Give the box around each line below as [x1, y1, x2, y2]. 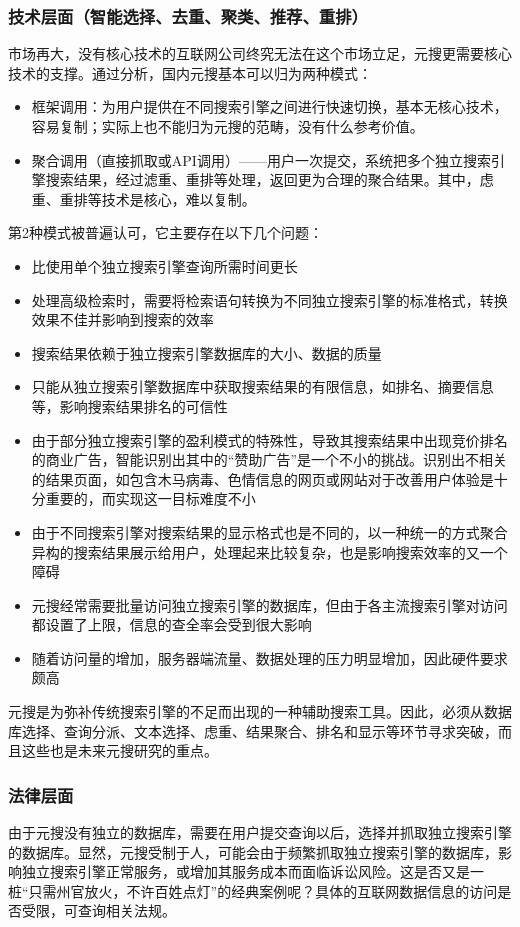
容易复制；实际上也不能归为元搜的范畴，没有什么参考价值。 [31, 116, 424, 136]
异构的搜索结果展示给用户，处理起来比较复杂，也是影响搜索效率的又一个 [31, 541, 508, 562]
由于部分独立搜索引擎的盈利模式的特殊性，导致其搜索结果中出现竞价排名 [31, 429, 508, 450]
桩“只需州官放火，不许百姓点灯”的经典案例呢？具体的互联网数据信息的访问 [8, 880, 498, 901]
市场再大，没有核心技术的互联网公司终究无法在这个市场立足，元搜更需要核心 [8, 43, 512, 64]
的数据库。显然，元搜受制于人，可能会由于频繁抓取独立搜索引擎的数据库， [8, 841, 498, 862]
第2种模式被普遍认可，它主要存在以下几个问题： [8, 222, 323, 243]
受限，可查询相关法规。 [21, 900, 176, 921]
